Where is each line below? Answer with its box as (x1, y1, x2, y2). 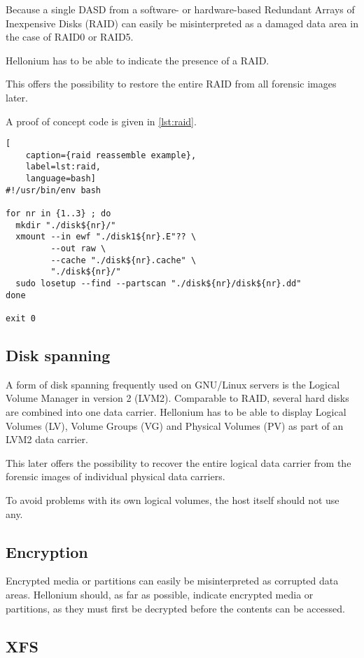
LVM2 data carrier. (6, 432, 88, 447)
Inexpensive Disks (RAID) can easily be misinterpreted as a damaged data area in (6, 15, 358, 30)
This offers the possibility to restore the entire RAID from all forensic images (6, 76, 337, 91)
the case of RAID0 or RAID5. (6, 29, 134, 44)
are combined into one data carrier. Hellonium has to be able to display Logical (6, 405, 346, 419)
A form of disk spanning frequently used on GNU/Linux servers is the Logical (6, 377, 340, 391)
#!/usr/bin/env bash (6, 185, 101, 195)
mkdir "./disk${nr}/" (15, 220, 116, 230)
